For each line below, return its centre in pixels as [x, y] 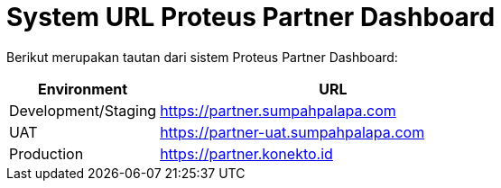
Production [46, 153]
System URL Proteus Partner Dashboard [251, 17]
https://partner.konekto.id [246, 153]
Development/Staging [83, 110]
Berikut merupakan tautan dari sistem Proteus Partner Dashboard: [202, 57]
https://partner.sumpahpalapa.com [278, 110]
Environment [83, 89]
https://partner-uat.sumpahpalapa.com [292, 132]
